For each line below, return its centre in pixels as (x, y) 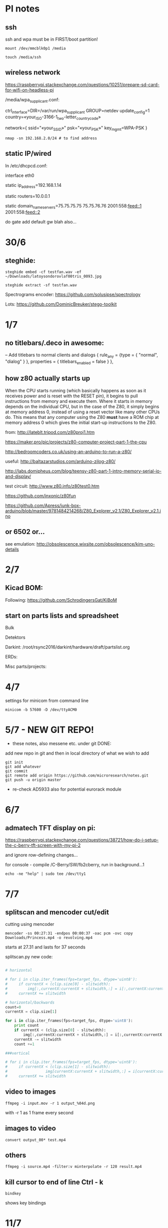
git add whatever (23, 767)
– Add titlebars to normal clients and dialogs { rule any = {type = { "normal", (82, 355)
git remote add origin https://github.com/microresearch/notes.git (77, 776)
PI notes (22, 9)
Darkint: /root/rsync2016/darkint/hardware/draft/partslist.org (67, 647)
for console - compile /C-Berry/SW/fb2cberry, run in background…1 (75, 865)
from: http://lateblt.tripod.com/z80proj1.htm (50, 432)
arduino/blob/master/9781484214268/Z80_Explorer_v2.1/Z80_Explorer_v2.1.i (83, 511)
